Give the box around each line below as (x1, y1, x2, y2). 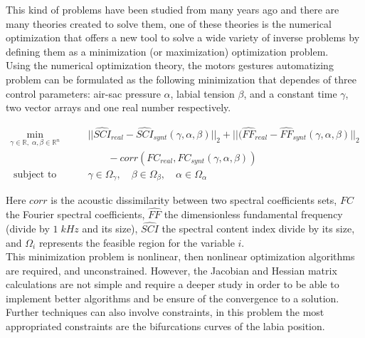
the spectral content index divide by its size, (162, 220, 355, 235)
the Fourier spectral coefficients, (6, 207, 145, 222)
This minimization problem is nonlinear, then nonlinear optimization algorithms (6, 249, 355, 264)
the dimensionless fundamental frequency (164, 207, 343, 222)
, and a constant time (243, 86, 337, 101)
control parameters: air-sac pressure (6, 86, 161, 101)
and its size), (82, 220, 138, 235)
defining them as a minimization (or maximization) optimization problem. (6, 43, 329, 58)
